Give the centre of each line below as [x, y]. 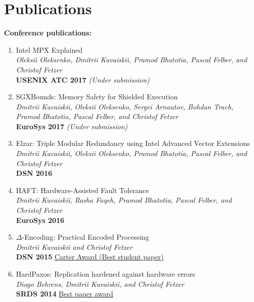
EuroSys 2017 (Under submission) [72, 126]
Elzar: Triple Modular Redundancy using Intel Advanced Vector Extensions [133, 143]
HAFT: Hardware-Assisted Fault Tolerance [83, 190]
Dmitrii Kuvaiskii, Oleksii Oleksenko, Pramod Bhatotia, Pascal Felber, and [132, 153]
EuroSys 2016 [40, 220]
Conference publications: [48, 33]
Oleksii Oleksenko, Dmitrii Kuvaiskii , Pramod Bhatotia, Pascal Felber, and [132, 60]
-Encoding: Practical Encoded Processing [86, 237]
